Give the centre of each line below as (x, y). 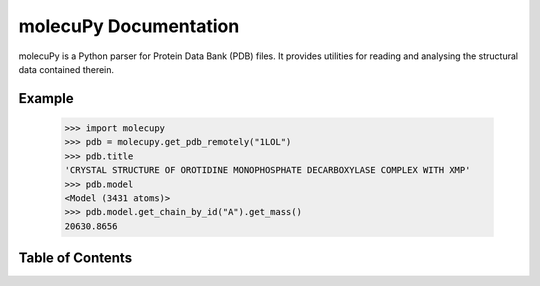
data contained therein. (66, 69)
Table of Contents (75, 258)
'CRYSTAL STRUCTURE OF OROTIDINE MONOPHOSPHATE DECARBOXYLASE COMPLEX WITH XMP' (267, 170)
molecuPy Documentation (129, 26)
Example (46, 98)
